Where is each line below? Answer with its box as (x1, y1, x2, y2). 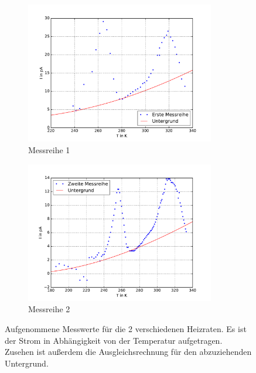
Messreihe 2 (28, 303, 70, 315)
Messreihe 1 (28, 143, 70, 156)
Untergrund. (5, 357, 49, 369)
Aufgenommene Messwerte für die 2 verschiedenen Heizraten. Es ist (5, 323, 247, 335)
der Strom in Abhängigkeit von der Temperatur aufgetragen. (5, 334, 223, 346)
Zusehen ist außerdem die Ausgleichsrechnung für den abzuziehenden (5, 346, 252, 358)
